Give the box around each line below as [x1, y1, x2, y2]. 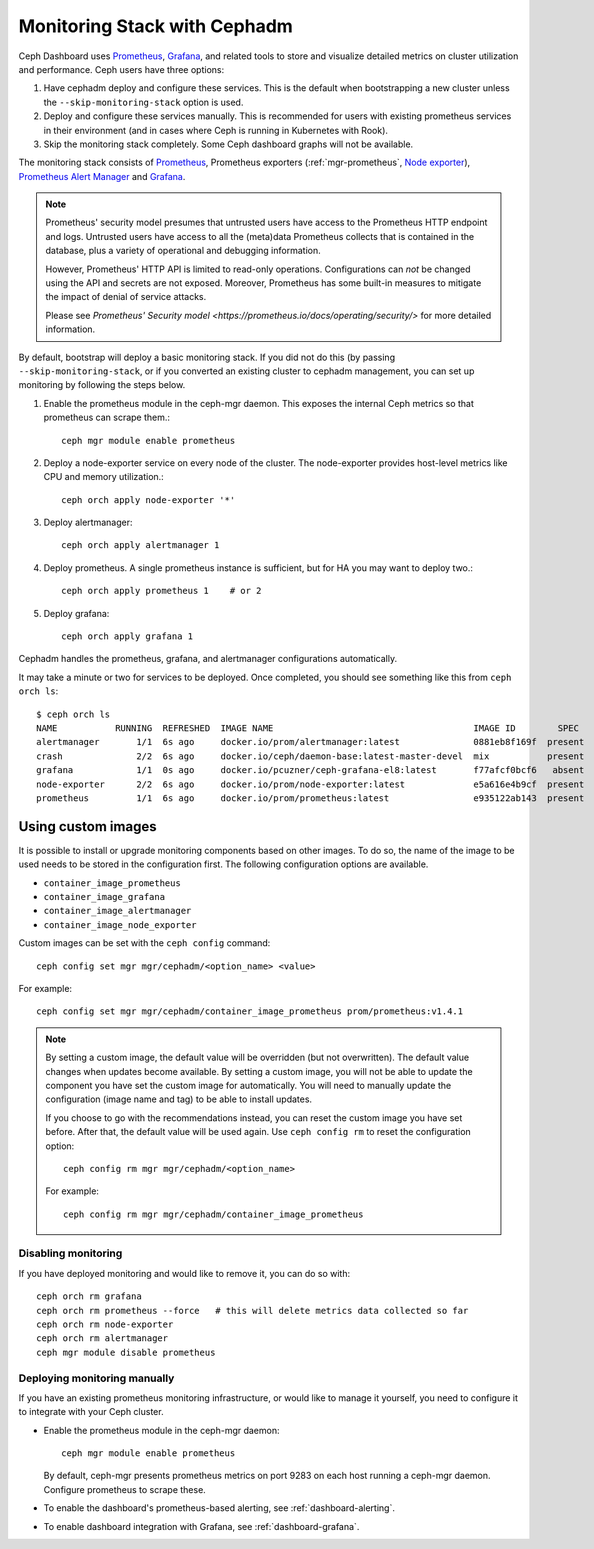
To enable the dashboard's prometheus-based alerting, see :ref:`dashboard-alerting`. [43, 1502, 395, 1514]
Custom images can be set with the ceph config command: [18, 937, 271, 949]
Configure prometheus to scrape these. [43, 1483, 207, 1495]
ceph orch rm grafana [36, 1291, 142, 1302]
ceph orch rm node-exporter [36, 1318, 174, 1330]
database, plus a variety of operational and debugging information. [45, 245, 321, 257]
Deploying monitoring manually [18, 1371, 175, 1385]
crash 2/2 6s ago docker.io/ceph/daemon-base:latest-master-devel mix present [36, 750, 585, 762]
